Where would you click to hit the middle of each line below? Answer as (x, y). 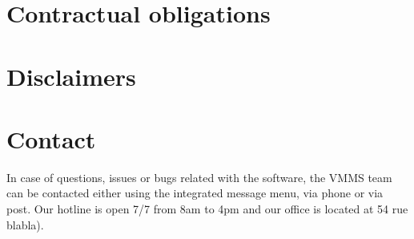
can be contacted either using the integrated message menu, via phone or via (195, 193)
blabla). (25, 224)
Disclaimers (71, 76)
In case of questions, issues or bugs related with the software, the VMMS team (199, 177)
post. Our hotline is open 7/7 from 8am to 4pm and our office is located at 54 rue (207, 209)
